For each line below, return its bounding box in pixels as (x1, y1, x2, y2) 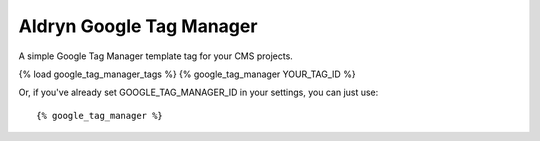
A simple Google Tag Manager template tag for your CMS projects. (18, 50, 294, 62)
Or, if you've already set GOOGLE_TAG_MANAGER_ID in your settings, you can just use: (18, 86, 379, 99)
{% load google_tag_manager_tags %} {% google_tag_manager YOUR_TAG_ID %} (18, 68, 356, 80)
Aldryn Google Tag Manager (18, 15, 258, 37)
